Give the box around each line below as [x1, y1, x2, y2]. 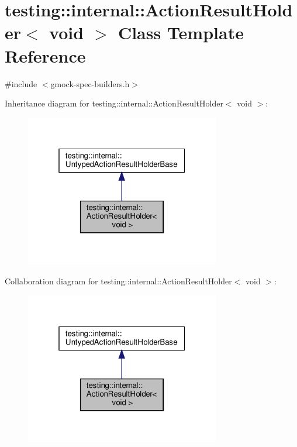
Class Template [118, 20, 244, 44]
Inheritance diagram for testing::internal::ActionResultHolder [5, 97, 223, 109]
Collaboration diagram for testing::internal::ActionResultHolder [5, 274, 232, 287]
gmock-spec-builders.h [50, 77, 130, 90]
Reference [5, 43, 86, 67]
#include [5, 77, 37, 90]
